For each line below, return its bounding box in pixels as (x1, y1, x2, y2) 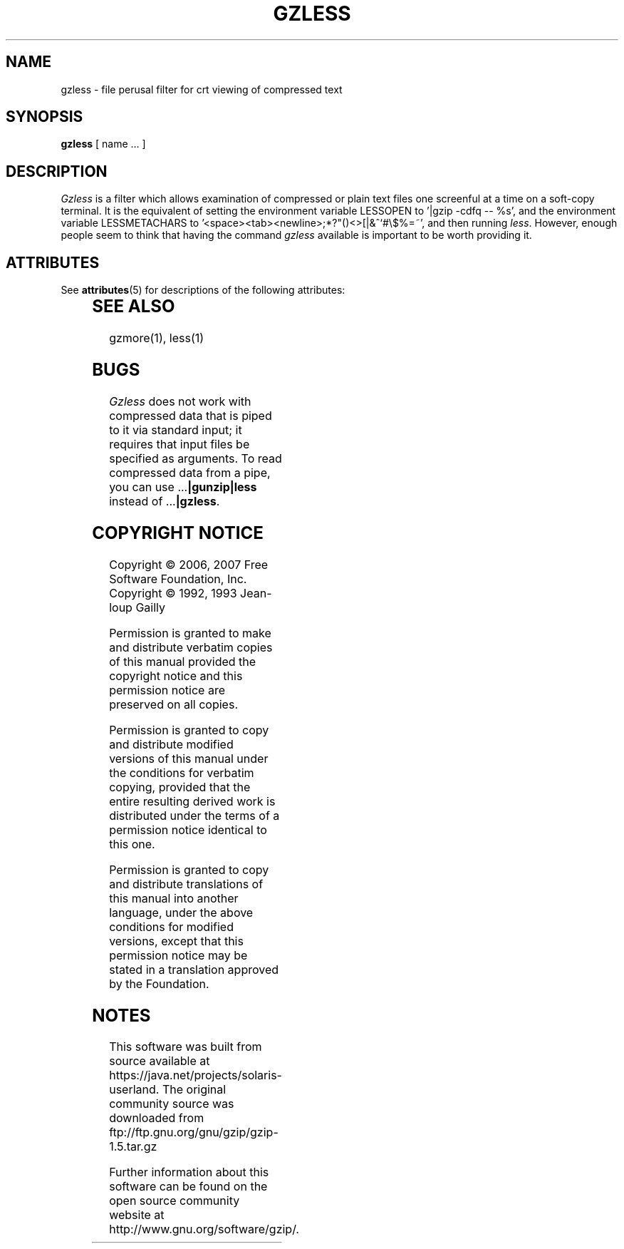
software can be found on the (109, 1179, 268, 1194)
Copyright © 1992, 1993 (109, 585, 237, 600)
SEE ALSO (92, 296, 175, 317)
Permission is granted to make (109, 625, 271, 640)
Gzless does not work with (109, 394, 251, 408)
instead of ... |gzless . (109, 493, 220, 508)
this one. (109, 836, 155, 851)
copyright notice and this (109, 668, 243, 683)
